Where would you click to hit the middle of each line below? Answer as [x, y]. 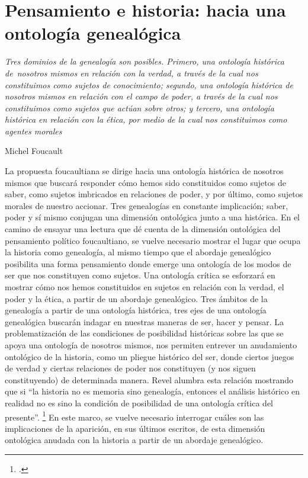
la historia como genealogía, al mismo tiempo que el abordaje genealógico [138, 252]
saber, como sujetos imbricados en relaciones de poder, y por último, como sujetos [154, 194]
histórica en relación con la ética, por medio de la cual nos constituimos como [146, 119]
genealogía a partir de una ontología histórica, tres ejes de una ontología [136, 310]
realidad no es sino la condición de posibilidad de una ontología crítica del [139, 402]
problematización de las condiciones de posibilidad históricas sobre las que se [144, 333]
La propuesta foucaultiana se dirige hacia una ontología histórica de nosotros [144, 171]
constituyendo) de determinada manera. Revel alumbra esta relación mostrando [149, 379]
